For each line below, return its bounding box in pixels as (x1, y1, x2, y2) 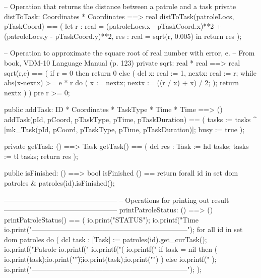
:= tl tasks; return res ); (4, 150, 78, 161)
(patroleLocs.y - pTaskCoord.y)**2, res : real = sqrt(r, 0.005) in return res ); (4, 30, 242, 41)
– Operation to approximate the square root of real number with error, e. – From (4, 47, 255, 58)
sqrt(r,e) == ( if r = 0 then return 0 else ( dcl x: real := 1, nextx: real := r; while (4, 67, 256, 78)
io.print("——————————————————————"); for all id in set (4, 224, 243, 235)
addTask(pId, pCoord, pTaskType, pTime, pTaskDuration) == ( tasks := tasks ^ (4, 114, 257, 124)
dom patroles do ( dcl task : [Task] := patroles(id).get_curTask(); (4, 234, 207, 244)
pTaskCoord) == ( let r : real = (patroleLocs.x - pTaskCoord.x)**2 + (4, 21, 222, 31)
